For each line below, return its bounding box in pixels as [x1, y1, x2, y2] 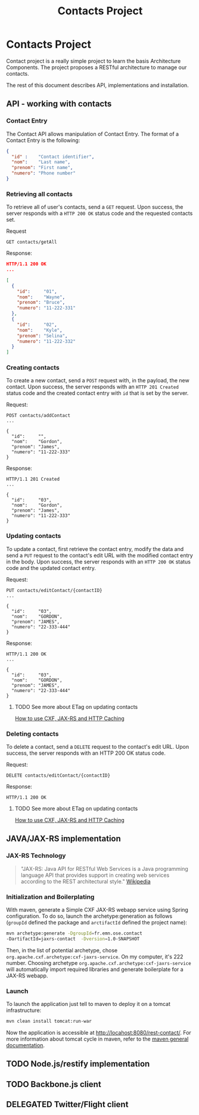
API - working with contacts [6, 99, 112, 109]
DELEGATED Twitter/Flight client [6, 1100, 129, 1110]
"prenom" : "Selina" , [17, 332, 68, 339]
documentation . [6, 1041, 45, 1049]
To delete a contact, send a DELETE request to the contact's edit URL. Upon [6, 743, 189, 750]
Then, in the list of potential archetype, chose [6, 946, 118, 954]
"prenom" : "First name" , [11, 165, 73, 171]
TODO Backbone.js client [6, 1079, 101, 1089]
